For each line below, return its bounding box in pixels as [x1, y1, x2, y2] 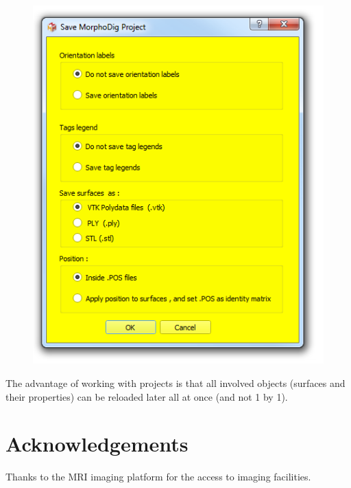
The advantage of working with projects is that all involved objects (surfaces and [5, 375, 346, 390]
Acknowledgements [5, 430, 189, 458]
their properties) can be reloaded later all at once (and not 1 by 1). [5, 389, 288, 403]
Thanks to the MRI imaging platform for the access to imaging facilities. [5, 469, 311, 484]
